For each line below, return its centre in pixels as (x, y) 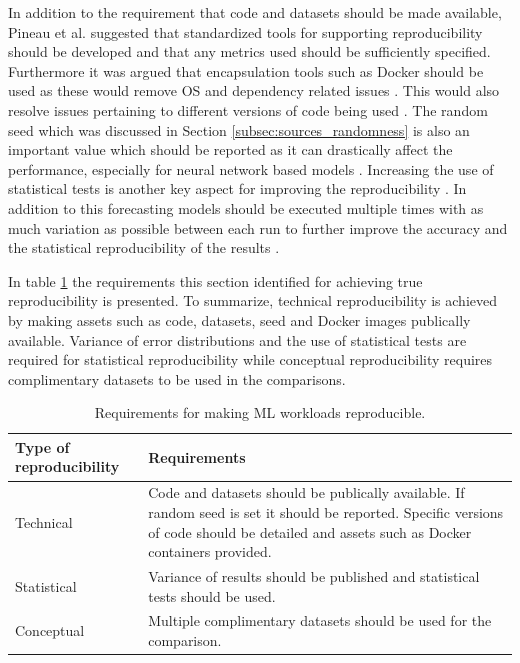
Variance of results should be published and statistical (314, 575)
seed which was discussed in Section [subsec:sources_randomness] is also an (239, 129)
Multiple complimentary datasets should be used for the (320, 620)
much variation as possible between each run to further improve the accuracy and (258, 227)
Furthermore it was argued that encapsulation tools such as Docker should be (246, 70)
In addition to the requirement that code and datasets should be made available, (255, 12)
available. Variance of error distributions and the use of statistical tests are (237, 339)
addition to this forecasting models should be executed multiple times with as (246, 207)
